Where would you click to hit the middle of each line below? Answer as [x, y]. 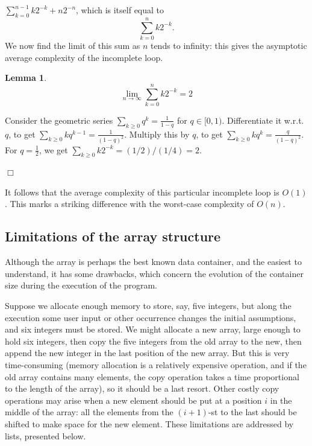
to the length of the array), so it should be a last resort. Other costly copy [142, 388]
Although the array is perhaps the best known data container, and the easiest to [153, 262]
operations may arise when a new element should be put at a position [133, 400]
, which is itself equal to [120, 10]
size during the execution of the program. [81, 285]
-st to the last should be [252, 412]
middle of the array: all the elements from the [89, 412]
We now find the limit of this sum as [73, 45]
